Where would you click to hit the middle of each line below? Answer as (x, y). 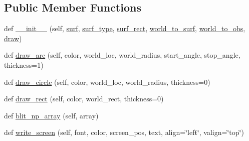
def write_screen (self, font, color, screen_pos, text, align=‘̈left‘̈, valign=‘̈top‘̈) (124, 132)
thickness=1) (24, 64)
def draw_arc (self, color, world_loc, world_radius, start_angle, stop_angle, (122, 55)
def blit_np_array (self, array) (51, 115)
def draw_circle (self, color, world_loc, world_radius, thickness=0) (107, 82)
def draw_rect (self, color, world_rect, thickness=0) (84, 99)
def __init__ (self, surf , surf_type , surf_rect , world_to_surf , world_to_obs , (125, 28)
